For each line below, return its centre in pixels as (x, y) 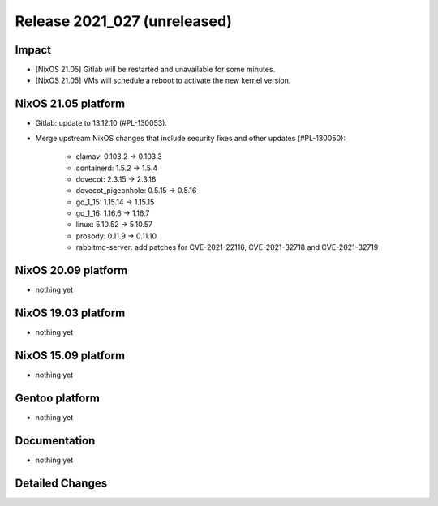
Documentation (55, 441)
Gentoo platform (58, 398)
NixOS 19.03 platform (70, 313)
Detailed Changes (61, 483)
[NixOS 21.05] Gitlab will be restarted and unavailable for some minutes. (155, 70)
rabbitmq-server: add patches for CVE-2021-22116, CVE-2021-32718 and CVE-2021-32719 (227, 247)
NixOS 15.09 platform (70, 356)
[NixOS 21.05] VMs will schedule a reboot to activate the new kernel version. (163, 80)
